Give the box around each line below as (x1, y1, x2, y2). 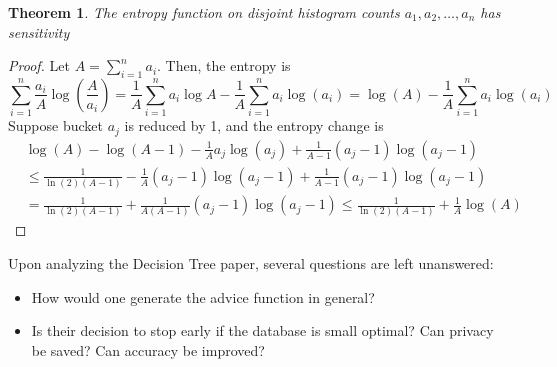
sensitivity (8, 21, 70, 42)
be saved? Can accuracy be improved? (31, 339, 265, 360)
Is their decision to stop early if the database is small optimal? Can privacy (31, 320, 494, 341)
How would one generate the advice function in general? (31, 286, 375, 307)
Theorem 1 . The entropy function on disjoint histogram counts (8, 2, 400, 22)
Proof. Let (8, 55, 70, 76)
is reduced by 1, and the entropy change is (124, 115, 384, 136)
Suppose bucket (8, 115, 103, 136)
